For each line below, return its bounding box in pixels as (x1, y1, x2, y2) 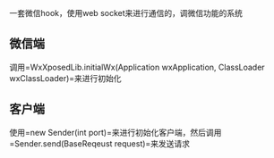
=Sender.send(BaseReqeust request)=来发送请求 (9, 137, 191, 149)
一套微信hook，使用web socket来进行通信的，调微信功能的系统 (9, 8, 244, 18)
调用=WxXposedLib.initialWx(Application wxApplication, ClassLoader (9, 62, 266, 72)
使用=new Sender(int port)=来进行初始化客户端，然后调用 (9, 127, 222, 137)
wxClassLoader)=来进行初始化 (9, 72, 123, 83)
